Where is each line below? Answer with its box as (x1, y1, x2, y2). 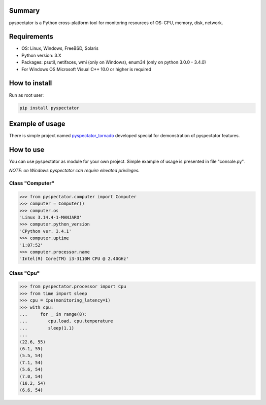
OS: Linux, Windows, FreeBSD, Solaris (21, 45, 99, 51)
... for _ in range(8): (19, 311, 87, 317)
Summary (9, 6, 40, 15)
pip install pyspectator (19, 105, 80, 111)
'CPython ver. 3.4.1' (19, 228, 72, 234)
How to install (9, 79, 52, 87)
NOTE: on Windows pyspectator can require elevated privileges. (9, 168, 140, 174)
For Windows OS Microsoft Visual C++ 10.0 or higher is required (21, 66, 152, 72)
